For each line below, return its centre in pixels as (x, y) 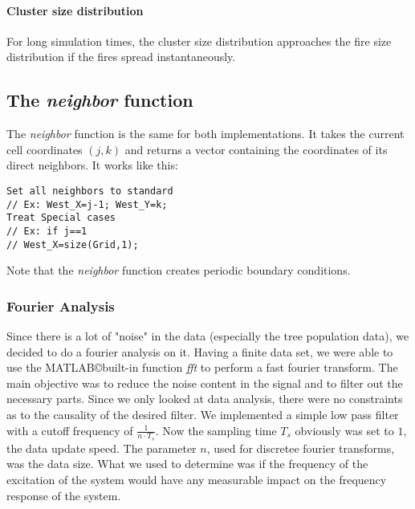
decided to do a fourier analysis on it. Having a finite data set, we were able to (200, 351)
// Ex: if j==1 (47, 231)
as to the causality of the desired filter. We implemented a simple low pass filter (203, 415)
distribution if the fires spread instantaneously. (121, 57)
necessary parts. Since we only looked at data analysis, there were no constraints (205, 399)
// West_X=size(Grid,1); (73, 244)
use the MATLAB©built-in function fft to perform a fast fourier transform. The (202, 367)
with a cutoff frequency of (70, 430)
